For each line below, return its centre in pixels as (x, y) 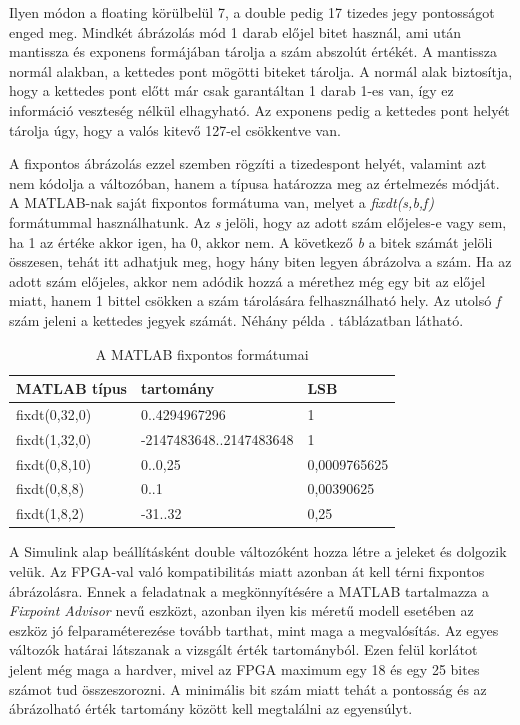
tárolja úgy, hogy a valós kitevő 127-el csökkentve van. (175, 129)
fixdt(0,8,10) (54, 463)
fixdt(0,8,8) (50, 488)
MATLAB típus (71, 388)
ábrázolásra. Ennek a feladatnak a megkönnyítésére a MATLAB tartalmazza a (249, 590)
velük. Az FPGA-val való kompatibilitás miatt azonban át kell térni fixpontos (247, 571)
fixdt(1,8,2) (50, 513)
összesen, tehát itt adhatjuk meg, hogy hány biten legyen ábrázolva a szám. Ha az (260, 261)
